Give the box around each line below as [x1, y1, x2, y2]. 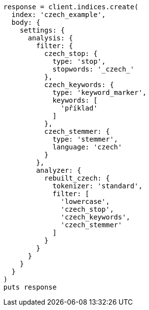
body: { [11, 18, 40, 26]
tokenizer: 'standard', [52, 182, 143, 190]
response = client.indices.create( [3, 3, 139, 11]
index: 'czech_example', [11, 11, 106, 18]
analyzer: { [36, 166, 82, 174]
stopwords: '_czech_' [52, 65, 134, 73]
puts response [3, 283, 57, 291]
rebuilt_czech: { [44, 174, 110, 182]
